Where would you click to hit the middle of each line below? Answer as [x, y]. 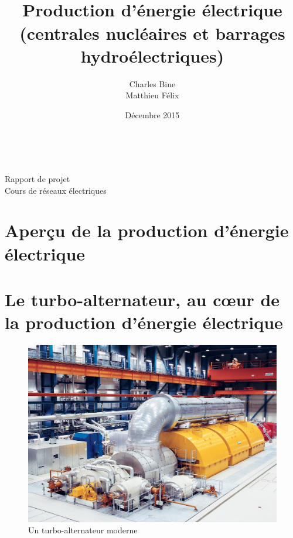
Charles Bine [152, 83]
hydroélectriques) [152, 55]
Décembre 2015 [152, 114]
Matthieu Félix [152, 95]
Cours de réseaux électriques [56, 190]
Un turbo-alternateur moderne [83, 530]
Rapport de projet [38, 179]
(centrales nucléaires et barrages [152, 32]
